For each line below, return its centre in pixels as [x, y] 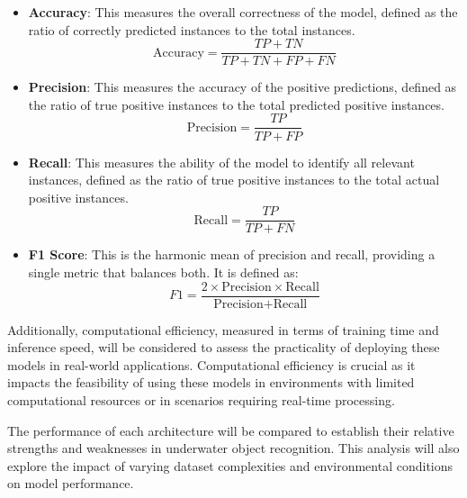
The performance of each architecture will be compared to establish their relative [231, 430]
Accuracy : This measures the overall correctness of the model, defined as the [243, 12]
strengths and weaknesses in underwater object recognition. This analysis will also [233, 448]
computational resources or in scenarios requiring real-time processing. [201, 399]
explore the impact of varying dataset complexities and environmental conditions [230, 465]
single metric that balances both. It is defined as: [163, 272]
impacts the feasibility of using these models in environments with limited [211, 382]
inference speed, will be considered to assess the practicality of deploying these [224, 347]
